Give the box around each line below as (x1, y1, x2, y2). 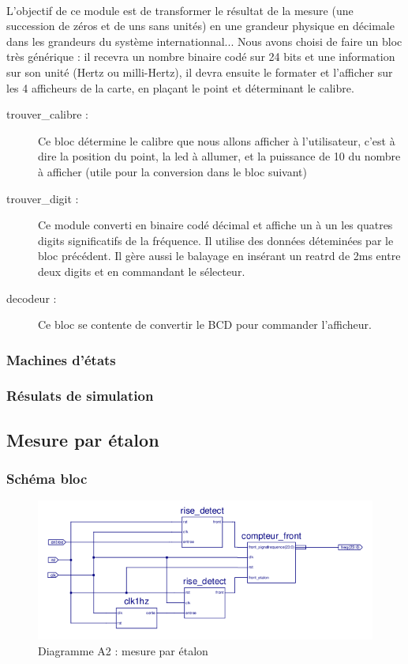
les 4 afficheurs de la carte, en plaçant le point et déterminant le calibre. (6, 79, 354, 96)
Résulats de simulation (6, 386, 154, 406)
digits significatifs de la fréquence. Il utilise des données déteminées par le (38, 232, 394, 248)
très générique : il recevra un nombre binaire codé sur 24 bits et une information (6, 48, 395, 65)
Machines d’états (6, 349, 116, 369)
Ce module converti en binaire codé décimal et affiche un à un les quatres (38, 217, 393, 233)
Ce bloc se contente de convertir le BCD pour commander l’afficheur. (38, 316, 372, 333)
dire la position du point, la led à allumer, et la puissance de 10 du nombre (38, 148, 401, 164)
